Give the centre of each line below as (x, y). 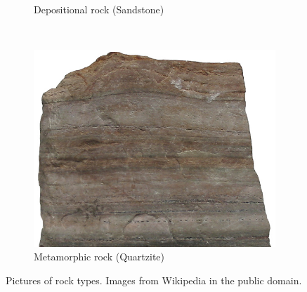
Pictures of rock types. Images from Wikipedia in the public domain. (154, 280)
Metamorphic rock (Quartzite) (99, 257)
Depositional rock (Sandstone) (99, 9)
